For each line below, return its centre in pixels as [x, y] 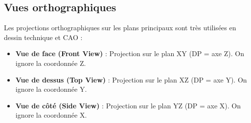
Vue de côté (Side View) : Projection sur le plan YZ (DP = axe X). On [128, 105]
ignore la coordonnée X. [51, 115]
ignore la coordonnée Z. [51, 63]
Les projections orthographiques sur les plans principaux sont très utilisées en [120, 28]
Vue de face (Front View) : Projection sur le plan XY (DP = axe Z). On [130, 53]
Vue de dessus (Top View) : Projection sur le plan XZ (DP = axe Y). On [131, 79]
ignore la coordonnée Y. [51, 89]
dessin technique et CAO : [43, 37]
